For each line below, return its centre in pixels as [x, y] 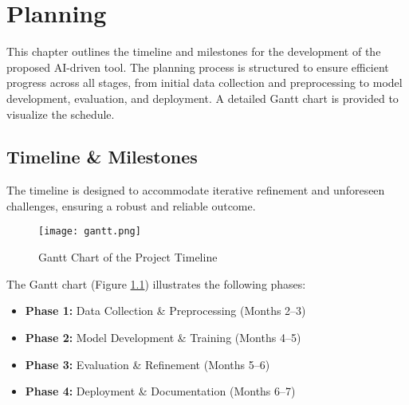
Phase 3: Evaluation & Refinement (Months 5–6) [147, 364]
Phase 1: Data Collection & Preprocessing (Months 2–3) [165, 311]
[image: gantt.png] [90, 232]
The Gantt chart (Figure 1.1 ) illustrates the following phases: [156, 283]
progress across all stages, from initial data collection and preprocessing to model [204, 83]
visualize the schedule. [61, 114]
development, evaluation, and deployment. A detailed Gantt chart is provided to [203, 98]
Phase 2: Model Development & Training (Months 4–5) [163, 337]
